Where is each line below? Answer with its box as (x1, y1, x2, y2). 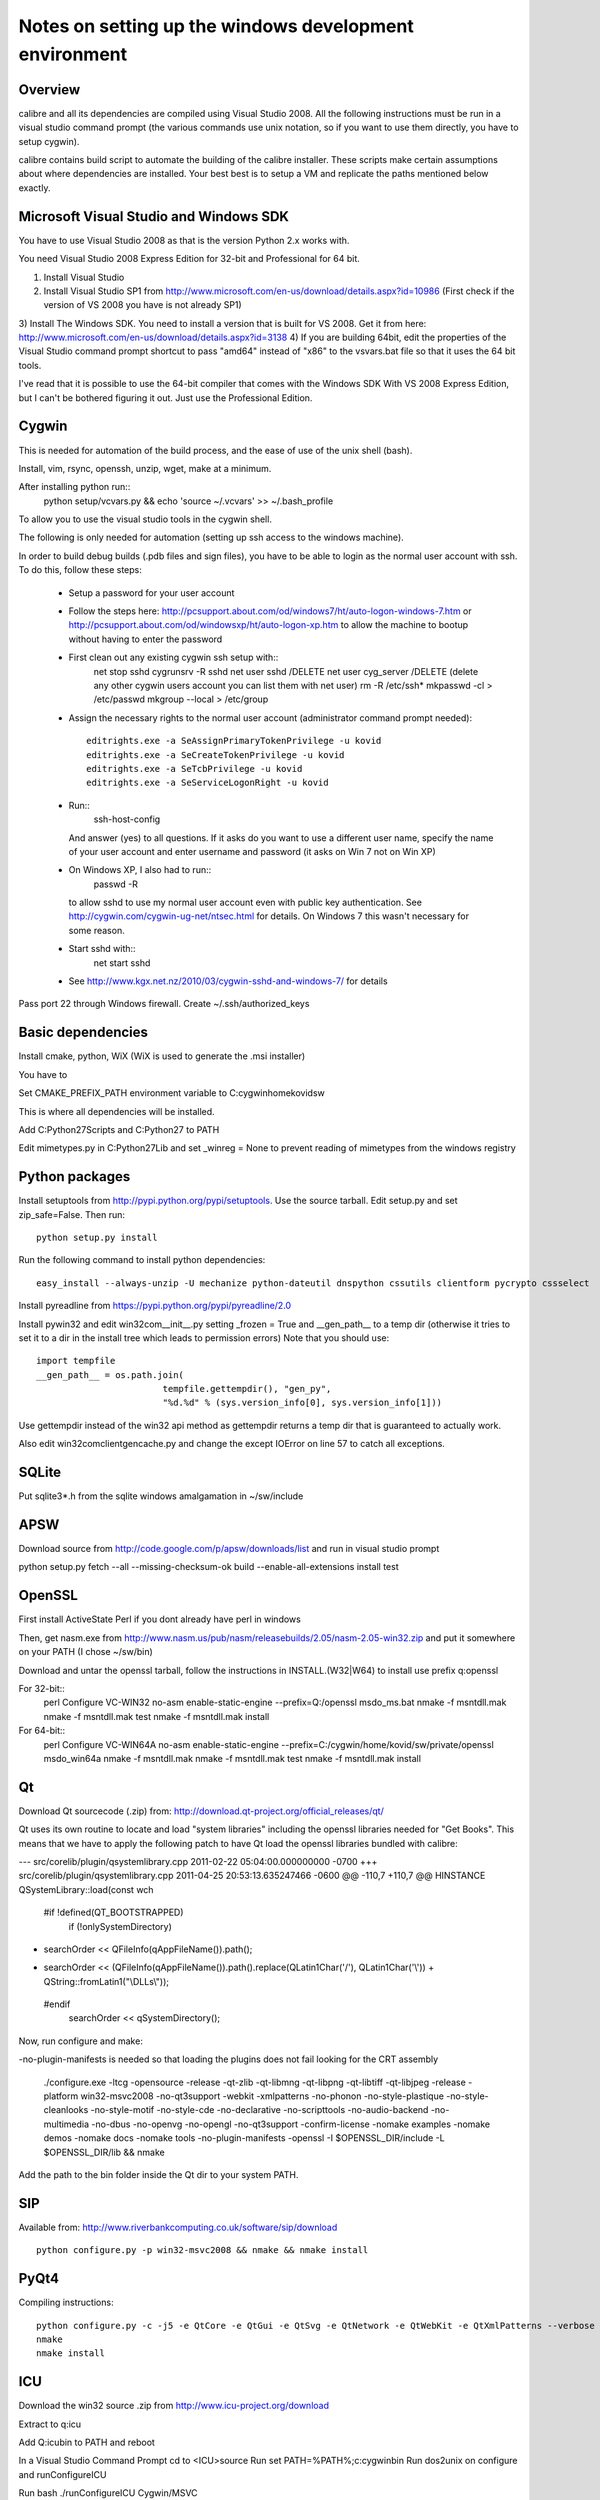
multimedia (43, 2118, 90, 2130)
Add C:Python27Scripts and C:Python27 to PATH (18, 1123, 220, 1135)
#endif (43, 1998, 71, 2010)
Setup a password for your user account (68, 586, 235, 599)
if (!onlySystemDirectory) (68, 1920, 172, 1932)
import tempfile (36, 1355, 116, 1367)
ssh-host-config (93, 813, 161, 825)
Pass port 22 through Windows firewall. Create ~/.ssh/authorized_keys (18, 998, 310, 1010)
